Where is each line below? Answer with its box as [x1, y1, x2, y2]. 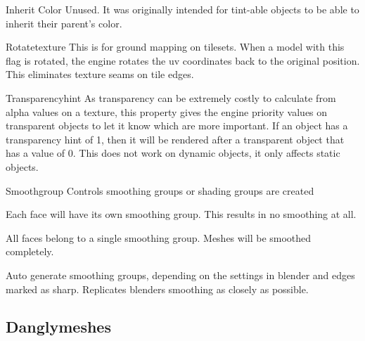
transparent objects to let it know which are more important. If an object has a [6, 118, 348, 133]
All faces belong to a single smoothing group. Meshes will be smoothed [6, 230, 312, 245]
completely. [6, 244, 54, 259]
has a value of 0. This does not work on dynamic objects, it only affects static [6, 146, 340, 160]
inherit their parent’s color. [6, 15, 122, 30]
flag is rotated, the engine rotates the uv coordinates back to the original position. [6, 53, 360, 67]
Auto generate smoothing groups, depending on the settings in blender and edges [6, 267, 355, 282]
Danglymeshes [6, 316, 111, 337]
